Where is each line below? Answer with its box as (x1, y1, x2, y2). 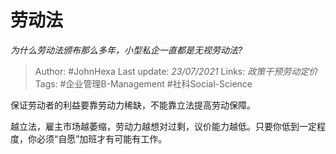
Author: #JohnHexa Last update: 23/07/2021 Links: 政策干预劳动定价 (34, 65, 318, 77)
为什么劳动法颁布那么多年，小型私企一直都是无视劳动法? (10, 44, 243, 56)
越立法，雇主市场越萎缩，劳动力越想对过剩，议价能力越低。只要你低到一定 (10, 120, 317, 132)
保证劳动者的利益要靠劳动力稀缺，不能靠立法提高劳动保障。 (10, 99, 256, 111)
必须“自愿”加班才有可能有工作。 (36, 132, 168, 145)
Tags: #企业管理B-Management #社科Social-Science (34, 77, 253, 90)
